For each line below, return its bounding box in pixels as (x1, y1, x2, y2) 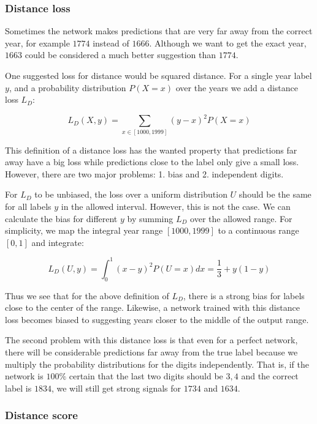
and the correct (241, 370, 299, 382)
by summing (127, 212, 174, 225)
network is (5, 370, 44, 382)
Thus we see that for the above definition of (5, 289, 169, 302)
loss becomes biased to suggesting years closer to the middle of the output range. (5, 313, 309, 325)
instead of (93, 36, 129, 49)
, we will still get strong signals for (51, 381, 181, 394)
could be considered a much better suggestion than (25, 48, 216, 61)
